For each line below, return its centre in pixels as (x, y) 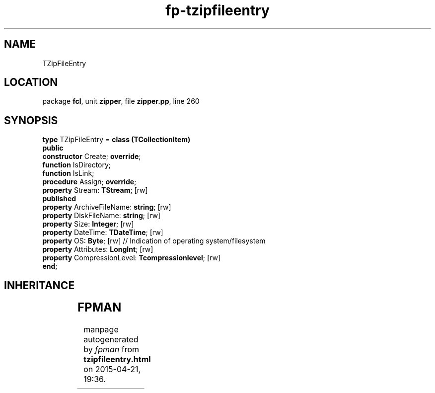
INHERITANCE (39, 285)
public (53, 148)
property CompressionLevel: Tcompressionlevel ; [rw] (132, 258)
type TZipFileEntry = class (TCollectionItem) (116, 140)
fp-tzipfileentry (217, 10)
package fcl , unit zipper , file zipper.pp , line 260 (121, 101)
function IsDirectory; (77, 165)
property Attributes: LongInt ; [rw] (98, 249)
